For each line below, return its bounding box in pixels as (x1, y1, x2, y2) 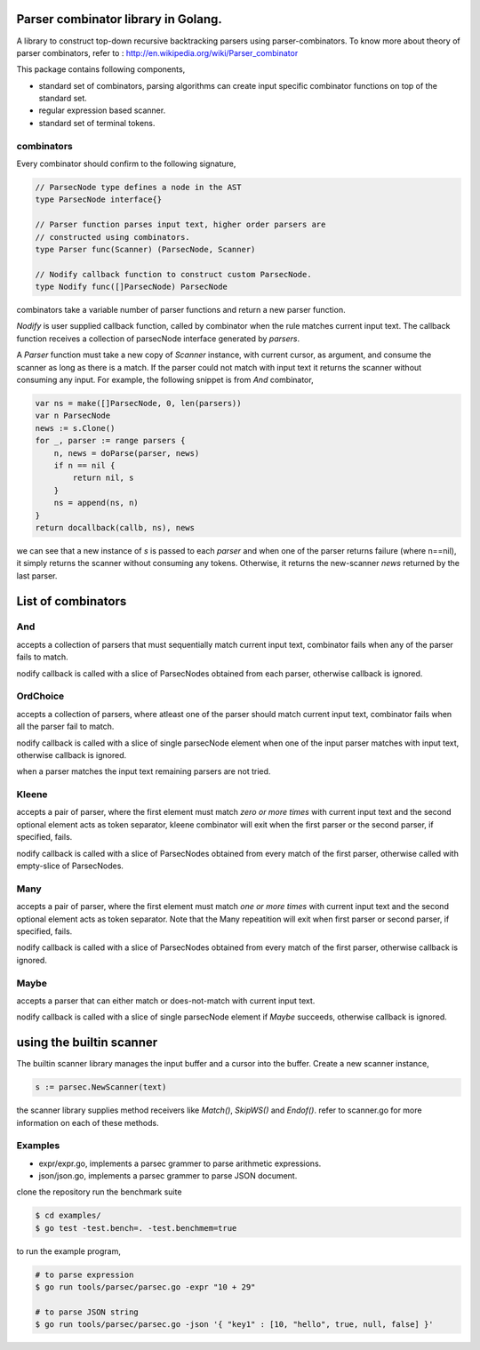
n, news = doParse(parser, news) (53, 448, 200, 458)
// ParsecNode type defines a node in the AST (35, 182, 242, 192)
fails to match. (16, 651, 68, 662)
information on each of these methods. (16, 1117, 159, 1128)
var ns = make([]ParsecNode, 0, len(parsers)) (35, 398, 242, 409)
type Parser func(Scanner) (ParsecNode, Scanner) (35, 244, 256, 254)
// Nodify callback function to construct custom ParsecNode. (35, 269, 312, 279)
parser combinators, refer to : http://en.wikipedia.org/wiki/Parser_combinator (16, 47, 299, 58)
